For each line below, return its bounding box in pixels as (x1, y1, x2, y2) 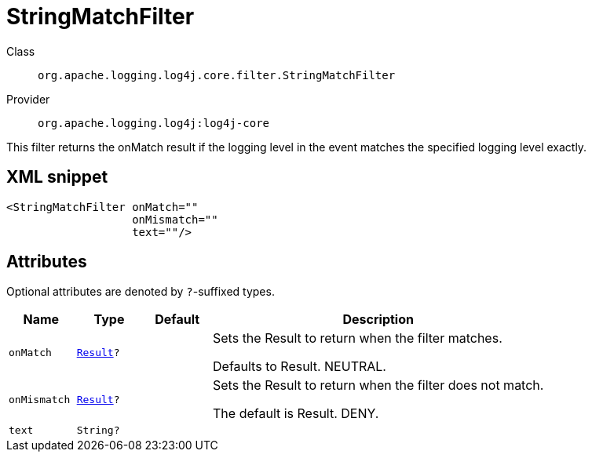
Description (342, 311, 414, 328)
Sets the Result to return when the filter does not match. (213, 377, 544, 394)
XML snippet (6, 167, 108, 187)
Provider (6, 92, 50, 106)
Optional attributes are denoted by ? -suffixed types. (6, 285, 275, 299)
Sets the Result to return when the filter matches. (213, 330, 502, 347)
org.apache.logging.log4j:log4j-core (38, 116, 270, 129)
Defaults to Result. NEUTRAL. (213, 358, 386, 375)
